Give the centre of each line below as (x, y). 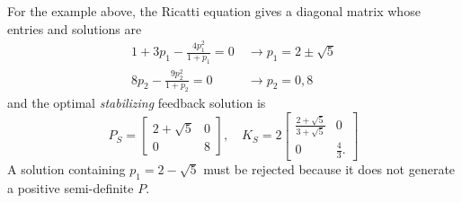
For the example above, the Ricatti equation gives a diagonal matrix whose (214, 11)
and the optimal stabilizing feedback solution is (137, 103)
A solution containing (67, 168)
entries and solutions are (75, 28)
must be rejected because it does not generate (329, 168)
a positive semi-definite (71, 187)
